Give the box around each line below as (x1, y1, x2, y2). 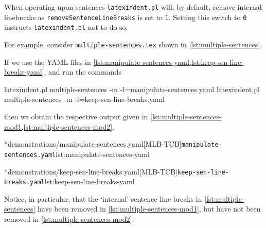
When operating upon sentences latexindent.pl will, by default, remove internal (4, 2, 262, 12)
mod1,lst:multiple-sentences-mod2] (4, 121, 113, 132)
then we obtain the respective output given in (4, 111, 148, 121)
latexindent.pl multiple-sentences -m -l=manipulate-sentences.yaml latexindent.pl (4, 83, 260, 94)
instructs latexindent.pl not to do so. (4, 22, 128, 32)
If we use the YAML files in (4, 56, 91, 67)
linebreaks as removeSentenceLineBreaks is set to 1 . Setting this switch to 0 (4, 11, 247, 22)
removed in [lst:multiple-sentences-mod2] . (4, 214, 134, 224)
